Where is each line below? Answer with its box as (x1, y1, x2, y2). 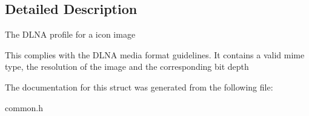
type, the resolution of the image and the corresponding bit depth (5, 60, 249, 73)
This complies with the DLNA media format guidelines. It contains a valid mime (5, 48, 305, 61)
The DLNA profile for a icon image (5, 28, 136, 41)
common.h (5, 101, 43, 114)
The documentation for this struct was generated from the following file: (5, 80, 273, 93)
